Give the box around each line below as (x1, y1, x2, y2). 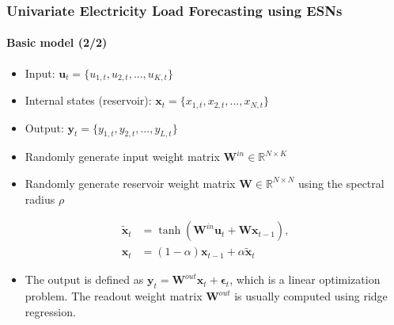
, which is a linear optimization (229, 271, 381, 288)
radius (25, 190, 55, 207)
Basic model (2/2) (6, 34, 108, 51)
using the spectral (297, 174, 385, 191)
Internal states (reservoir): (25, 92, 152, 109)
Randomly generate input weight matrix (25, 148, 220, 165)
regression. (25, 303, 76, 319)
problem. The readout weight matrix (25, 288, 203, 304)
